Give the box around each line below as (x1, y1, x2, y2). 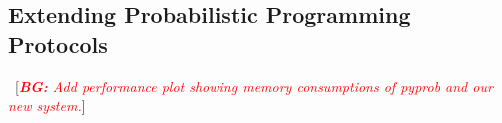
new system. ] (8, 95, 86, 116)
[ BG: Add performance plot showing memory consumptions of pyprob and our (15, 75, 493, 96)
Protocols (8, 28, 108, 59)
